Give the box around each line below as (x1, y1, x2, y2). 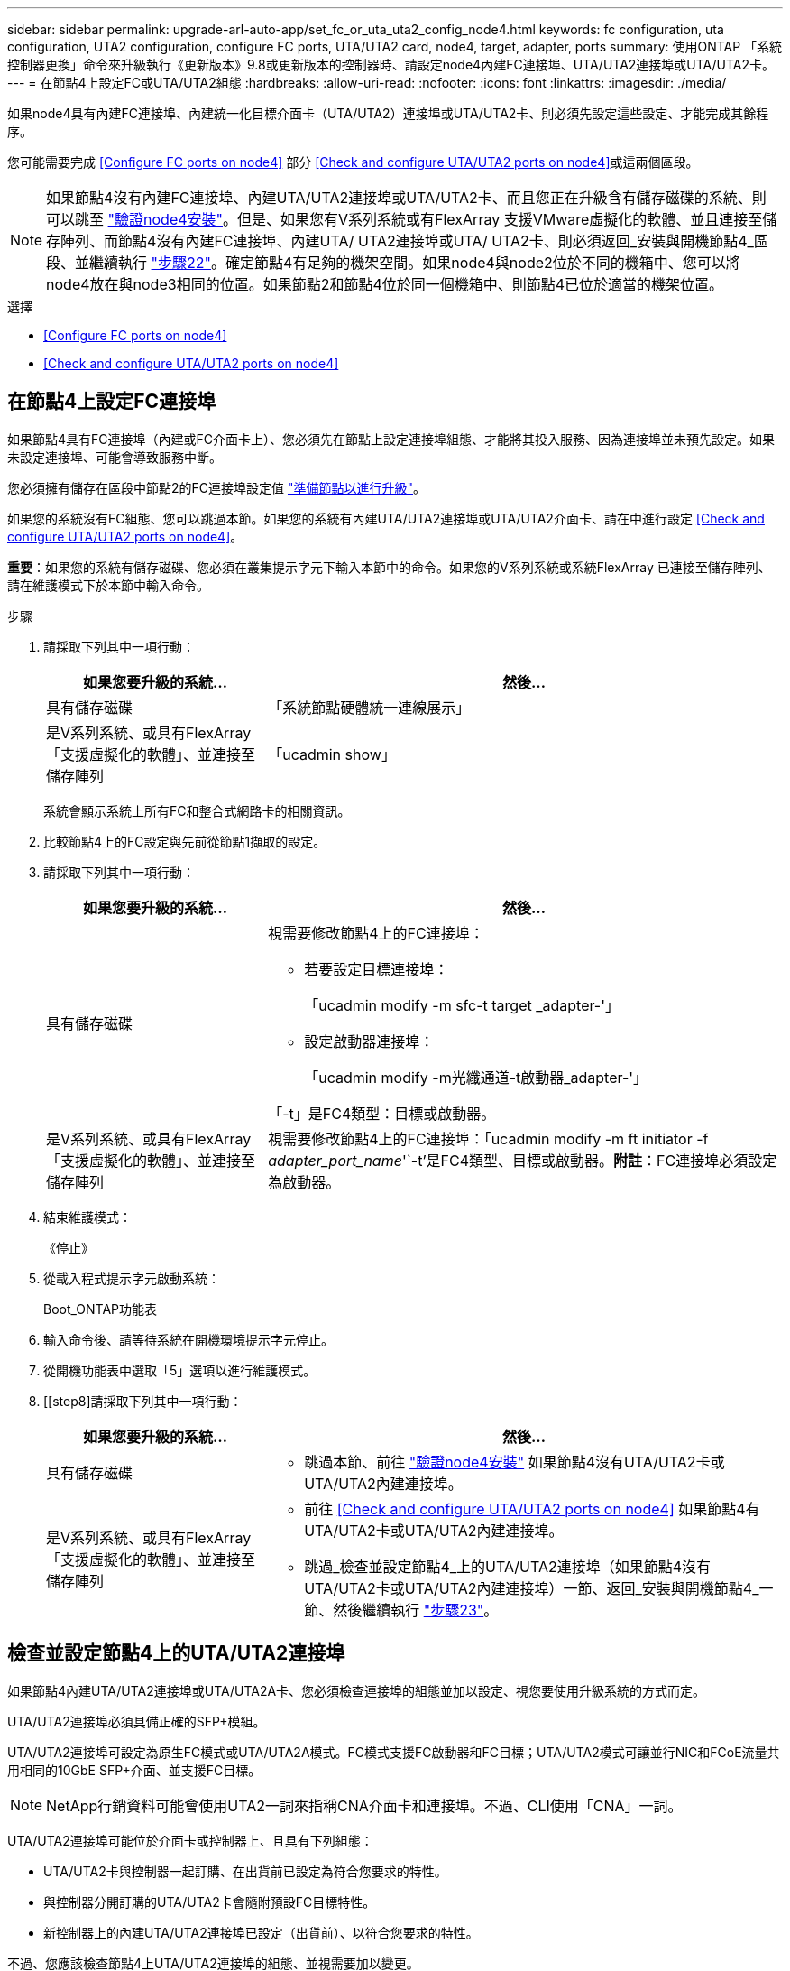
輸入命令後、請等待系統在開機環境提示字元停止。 (43, 1331, 334, 1347)
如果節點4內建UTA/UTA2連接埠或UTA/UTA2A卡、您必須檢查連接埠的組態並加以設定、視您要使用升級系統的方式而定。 (7, 1682, 706, 1698)
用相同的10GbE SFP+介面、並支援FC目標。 (7, 1762, 262, 1778)
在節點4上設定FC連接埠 (7, 390, 216, 413)
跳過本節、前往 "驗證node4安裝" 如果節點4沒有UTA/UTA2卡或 (304, 1452, 725, 1471)
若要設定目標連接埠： (304, 959, 449, 978)
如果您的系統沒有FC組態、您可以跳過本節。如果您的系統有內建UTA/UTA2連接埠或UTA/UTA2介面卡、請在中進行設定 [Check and (7, 510, 765, 526)
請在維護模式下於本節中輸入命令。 (7, 577, 209, 593)
